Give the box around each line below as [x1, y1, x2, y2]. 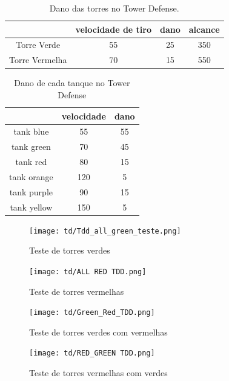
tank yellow [10, 200, 53, 213]
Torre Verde [16, 38, 61, 51]
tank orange [9, 170, 53, 183]
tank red [15, 155, 47, 168]
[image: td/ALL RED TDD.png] [29, 267, 147, 276]
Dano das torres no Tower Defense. [49, 2, 179, 14]
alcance [188, 22, 220, 35]
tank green [11, 140, 51, 153]
